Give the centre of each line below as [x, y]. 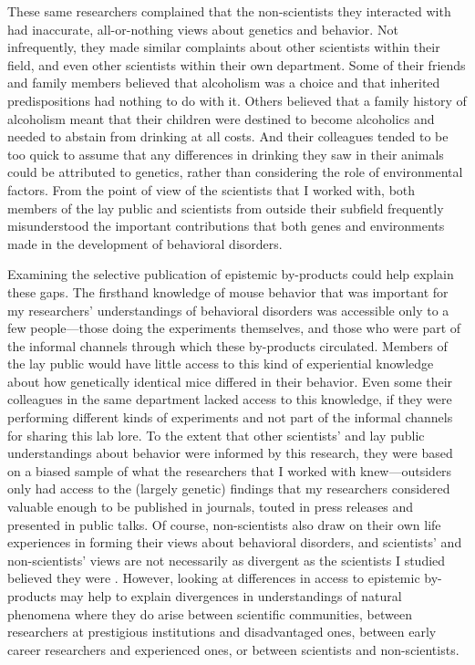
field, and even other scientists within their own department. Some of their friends [237, 64]
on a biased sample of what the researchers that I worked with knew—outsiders [230, 470]
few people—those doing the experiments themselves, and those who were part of [234, 328]
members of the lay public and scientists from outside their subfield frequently [226, 208]
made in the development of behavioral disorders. [145, 243]
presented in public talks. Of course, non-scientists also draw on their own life [224, 524]
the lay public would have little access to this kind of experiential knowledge [221, 364]
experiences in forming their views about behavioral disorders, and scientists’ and [235, 542]
